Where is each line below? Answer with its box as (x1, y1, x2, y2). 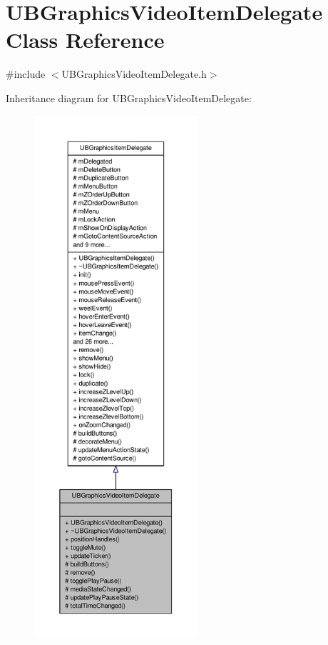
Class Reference (6, 25, 165, 54)
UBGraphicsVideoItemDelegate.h (61, 66, 207, 81)
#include (6, 66, 46, 81)
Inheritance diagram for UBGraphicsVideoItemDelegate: (6, 90, 252, 105)
